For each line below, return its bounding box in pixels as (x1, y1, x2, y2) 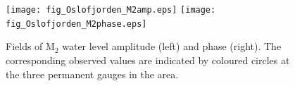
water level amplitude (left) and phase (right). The (62, 39, 282, 54)
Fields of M (6, 39, 55, 54)
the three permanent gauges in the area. (6, 66, 179, 81)
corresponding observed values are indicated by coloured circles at (6, 52, 290, 67)
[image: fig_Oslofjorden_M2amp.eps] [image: (6, 5, 216, 15)
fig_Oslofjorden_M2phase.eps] (6, 18, 147, 29)
